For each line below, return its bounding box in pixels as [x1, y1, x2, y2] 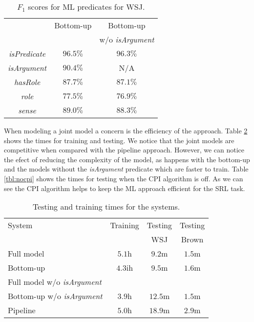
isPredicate [8, 48, 46, 59]
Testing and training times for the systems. [32, 201, 180, 213]
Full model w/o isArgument [8, 276, 102, 288]
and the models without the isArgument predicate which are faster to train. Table [4, 164, 249, 174]
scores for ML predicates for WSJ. [28, 1, 145, 12]
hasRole [14, 76, 41, 87]
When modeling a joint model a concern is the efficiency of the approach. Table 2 [4, 126, 248, 135]
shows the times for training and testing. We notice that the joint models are [4, 135, 234, 145]
